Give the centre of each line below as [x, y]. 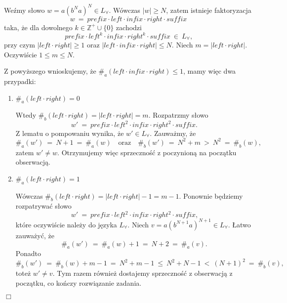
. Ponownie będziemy [211, 195]
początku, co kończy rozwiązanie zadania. [79, 282]
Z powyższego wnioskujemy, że [50, 71]
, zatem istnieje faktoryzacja [209, 10]
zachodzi [129, 27]
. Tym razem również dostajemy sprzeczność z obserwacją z [143, 273]
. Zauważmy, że [173, 133]
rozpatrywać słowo [43, 206]
